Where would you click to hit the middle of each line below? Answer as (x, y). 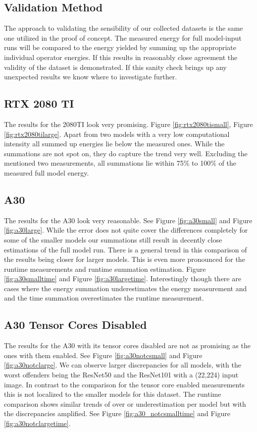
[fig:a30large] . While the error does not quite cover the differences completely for (126, 230)
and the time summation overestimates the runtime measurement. (104, 298)
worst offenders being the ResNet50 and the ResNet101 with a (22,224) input (121, 375)
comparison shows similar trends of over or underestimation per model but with (125, 403)
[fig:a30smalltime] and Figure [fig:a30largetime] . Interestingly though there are (123, 278)
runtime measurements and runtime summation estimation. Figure (105, 269)
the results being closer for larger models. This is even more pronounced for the (125, 259)
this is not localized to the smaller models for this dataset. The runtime (113, 394)
